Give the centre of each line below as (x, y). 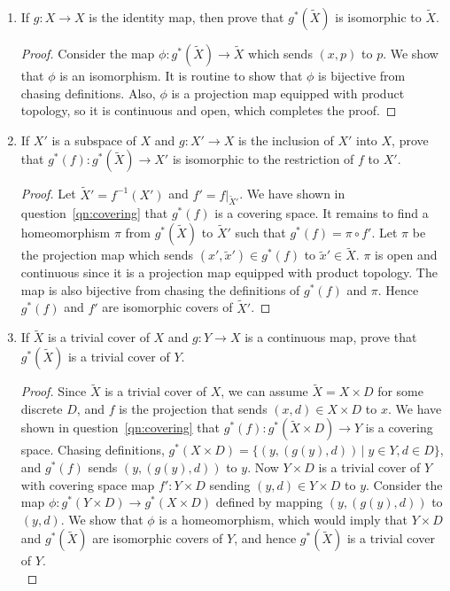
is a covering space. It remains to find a (322, 213)
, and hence (265, 538)
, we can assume (264, 391)
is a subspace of (94, 140)
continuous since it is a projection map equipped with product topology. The (229, 272)
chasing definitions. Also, (88, 93)
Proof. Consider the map (88, 53)
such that (260, 232)
